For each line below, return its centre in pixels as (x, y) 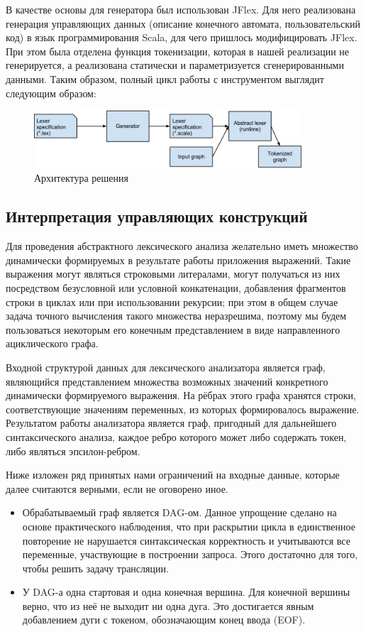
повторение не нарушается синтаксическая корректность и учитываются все (186, 540)
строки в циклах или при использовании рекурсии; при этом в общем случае (172, 301)
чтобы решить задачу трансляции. (95, 568)
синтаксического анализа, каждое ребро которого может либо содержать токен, (176, 436)
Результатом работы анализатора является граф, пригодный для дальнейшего (171, 423)
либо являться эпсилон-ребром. (73, 451)
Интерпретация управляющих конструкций (157, 216)
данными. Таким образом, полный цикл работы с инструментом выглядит (165, 78)
